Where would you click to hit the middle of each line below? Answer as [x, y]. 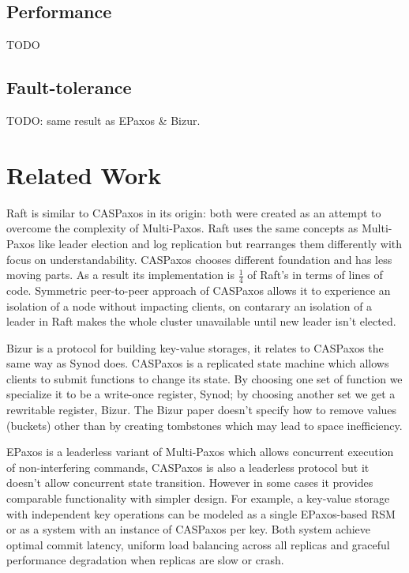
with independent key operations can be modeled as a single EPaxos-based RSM [201, 513]
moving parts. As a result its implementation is [121, 275]
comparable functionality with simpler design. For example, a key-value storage [198, 498]
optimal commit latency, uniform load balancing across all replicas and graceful [198, 544]
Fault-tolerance [69, 87]
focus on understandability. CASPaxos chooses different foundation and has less [199, 259]
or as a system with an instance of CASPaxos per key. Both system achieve [188, 529]
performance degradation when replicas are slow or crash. [145, 560]
